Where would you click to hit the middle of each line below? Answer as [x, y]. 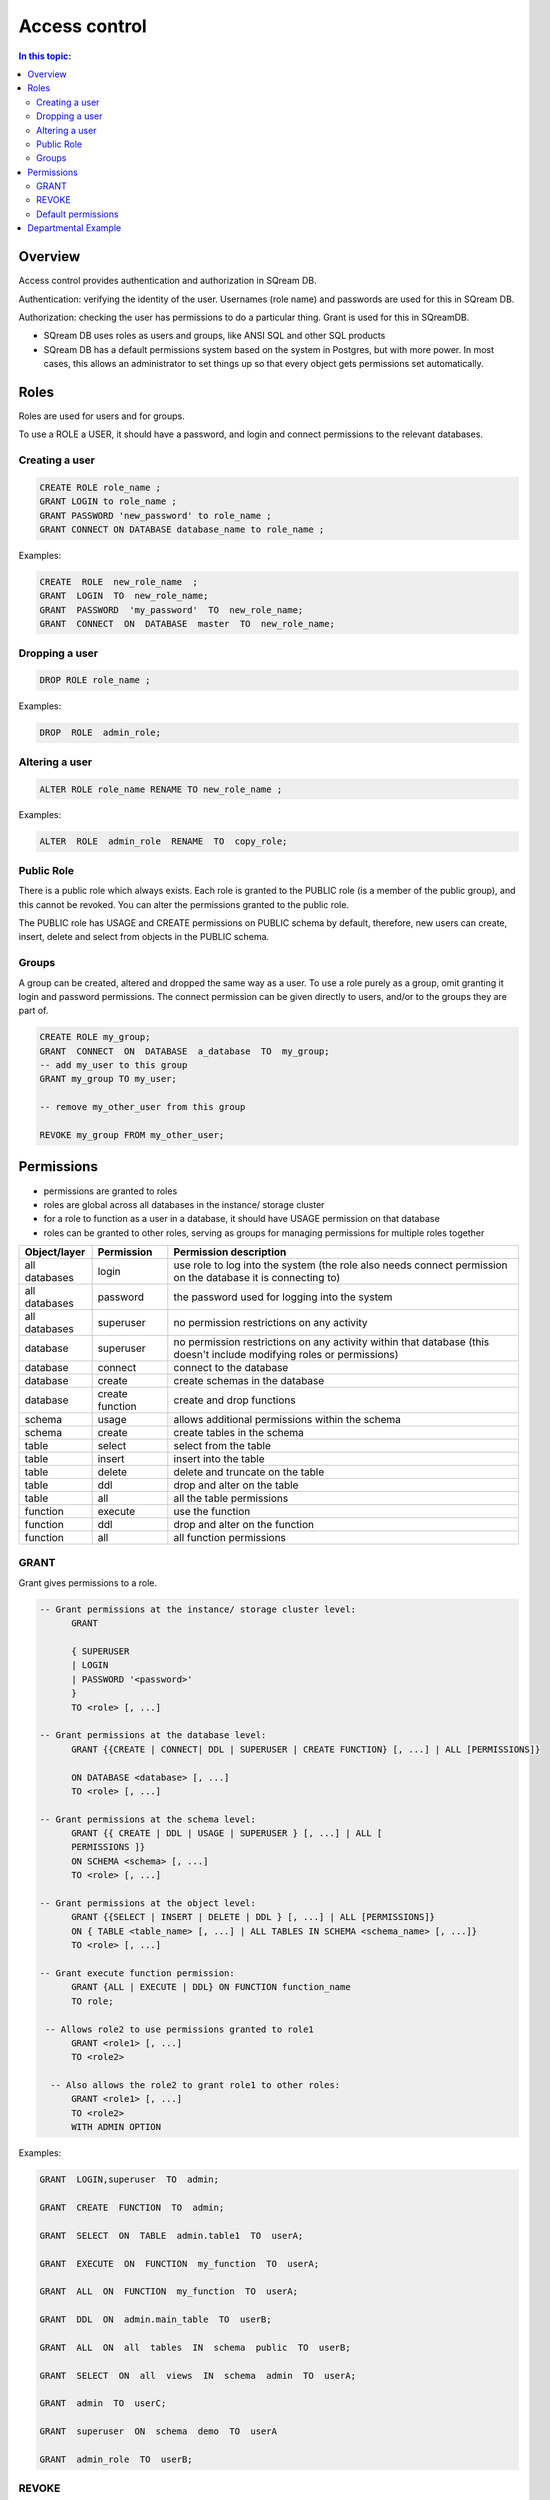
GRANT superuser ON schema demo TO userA [158, 2431]
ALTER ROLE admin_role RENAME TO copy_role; [163, 841]
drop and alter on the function [244, 1525]
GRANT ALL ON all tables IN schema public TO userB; [195, 2347]
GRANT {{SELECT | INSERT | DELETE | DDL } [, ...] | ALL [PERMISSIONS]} [253, 1917]
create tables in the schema [239, 1433]
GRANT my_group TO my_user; [108, 1079]
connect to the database [231, 1368]
